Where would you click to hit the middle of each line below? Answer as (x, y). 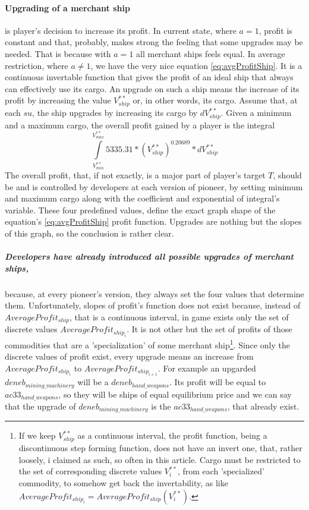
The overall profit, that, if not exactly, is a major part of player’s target (135, 175)
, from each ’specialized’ (221, 471)
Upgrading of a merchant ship (67, 7)
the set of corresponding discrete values (90, 471)
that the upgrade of (40, 406)
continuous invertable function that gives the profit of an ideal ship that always (149, 77)
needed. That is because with (58, 53)
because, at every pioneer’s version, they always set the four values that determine (154, 293)
